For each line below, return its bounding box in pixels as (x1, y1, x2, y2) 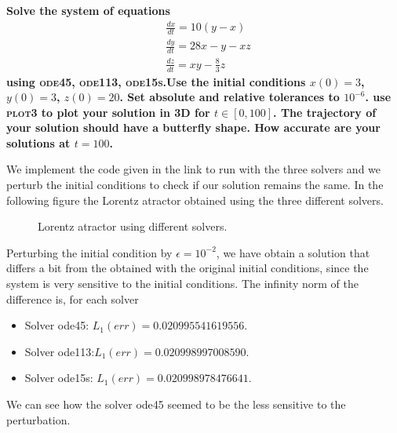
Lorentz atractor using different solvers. (38, 218, 228, 235)
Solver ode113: (24, 343, 95, 359)
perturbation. (6, 411, 71, 428)
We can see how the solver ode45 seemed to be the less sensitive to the (6, 396, 346, 413)
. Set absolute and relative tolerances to (119, 89, 340, 105)
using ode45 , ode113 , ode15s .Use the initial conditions (6, 73, 306, 89)
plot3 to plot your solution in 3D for (6, 104, 210, 120)
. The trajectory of (273, 104, 377, 120)
